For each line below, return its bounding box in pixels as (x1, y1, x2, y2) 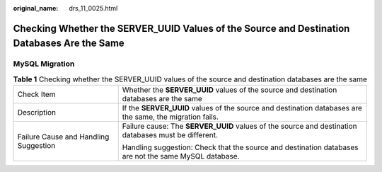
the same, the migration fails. (122, 112, 219, 122)
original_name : (13, 4, 59, 12)
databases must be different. (122, 130, 219, 140)
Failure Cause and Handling (17, 132, 110, 142)
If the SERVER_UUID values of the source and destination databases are (122, 103, 362, 113)
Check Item (17, 89, 56, 99)
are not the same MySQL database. (122, 151, 240, 161)
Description (17, 108, 57, 117)
